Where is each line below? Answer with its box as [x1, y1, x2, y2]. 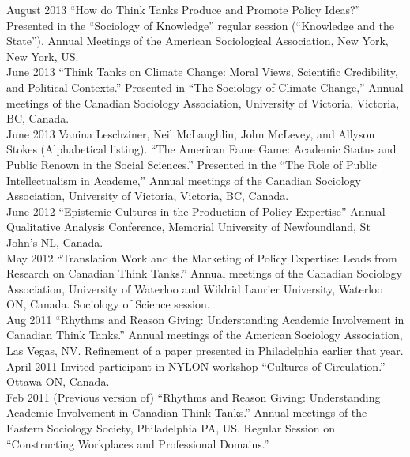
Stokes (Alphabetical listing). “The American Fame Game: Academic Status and [6, 141, 397, 157]
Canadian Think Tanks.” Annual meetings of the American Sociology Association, [6, 327, 403, 343]
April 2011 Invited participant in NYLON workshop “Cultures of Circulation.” [6, 357, 386, 374]
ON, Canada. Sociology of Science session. [6, 296, 210, 312]
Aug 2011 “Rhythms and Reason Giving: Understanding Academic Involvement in [6, 311, 404, 327]
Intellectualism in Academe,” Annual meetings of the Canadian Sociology [6, 172, 361, 188]
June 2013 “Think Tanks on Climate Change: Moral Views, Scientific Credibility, [6, 63, 398, 80]
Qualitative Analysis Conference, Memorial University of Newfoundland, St [6, 218, 371, 235]
